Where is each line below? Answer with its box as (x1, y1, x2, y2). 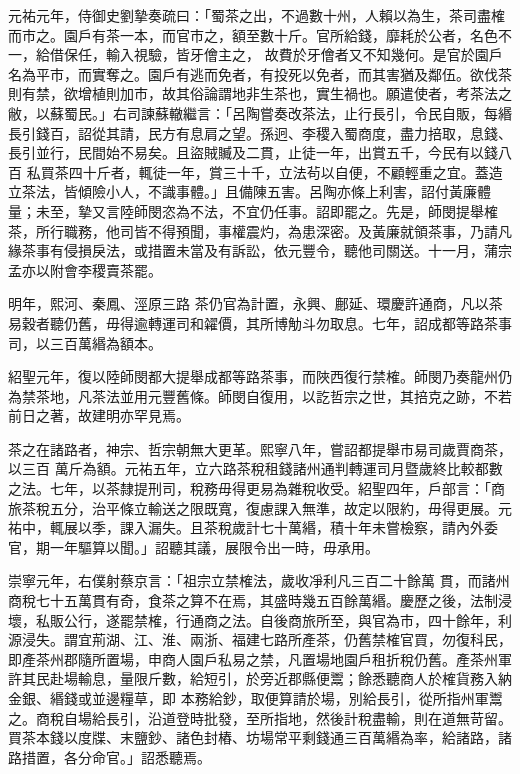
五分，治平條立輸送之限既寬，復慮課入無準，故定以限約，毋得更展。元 (49, 497, 512, 518)
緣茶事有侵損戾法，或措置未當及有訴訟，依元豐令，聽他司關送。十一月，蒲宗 (8, 240, 512, 261)
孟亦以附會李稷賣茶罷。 (8, 259, 162, 280)
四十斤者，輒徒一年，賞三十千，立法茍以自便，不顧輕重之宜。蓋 (68, 161, 489, 182)
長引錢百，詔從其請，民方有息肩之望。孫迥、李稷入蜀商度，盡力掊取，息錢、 (8, 122, 512, 143)
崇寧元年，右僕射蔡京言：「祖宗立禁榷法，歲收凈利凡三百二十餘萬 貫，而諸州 (8, 570, 510, 591)
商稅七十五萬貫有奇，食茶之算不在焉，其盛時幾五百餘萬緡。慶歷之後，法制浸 (8, 590, 512, 611)
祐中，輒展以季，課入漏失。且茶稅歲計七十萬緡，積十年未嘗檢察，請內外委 (8, 517, 498, 538)
